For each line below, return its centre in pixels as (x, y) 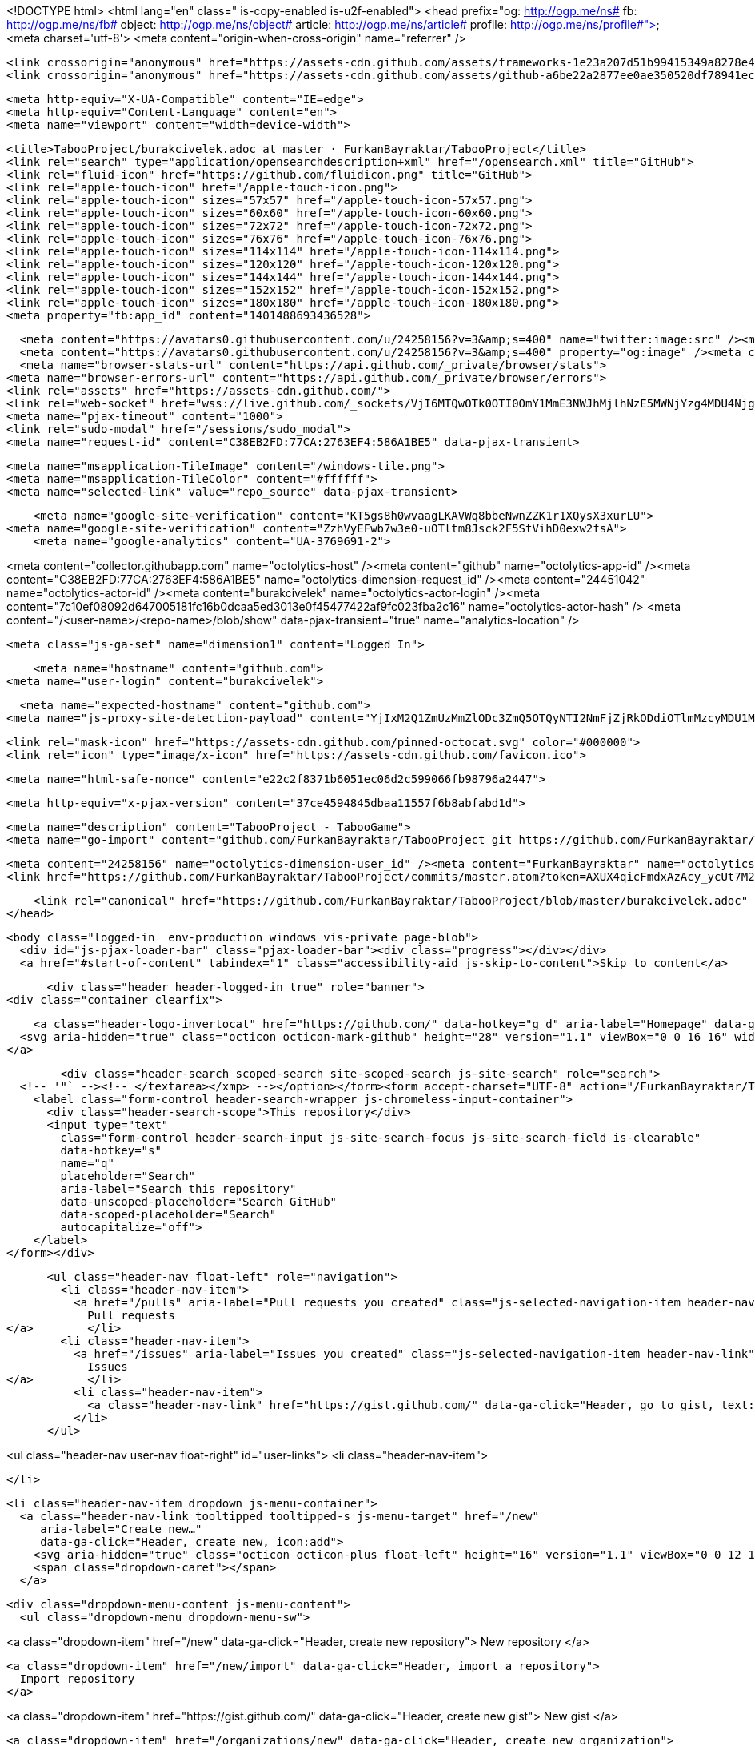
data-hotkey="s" (111, 1150)
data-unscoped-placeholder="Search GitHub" (199, 1202)
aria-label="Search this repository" (178, 1189)
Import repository (77, 1679)
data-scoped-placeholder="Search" (168, 1214)
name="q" (87, 1163)
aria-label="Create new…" (121, 1529)
